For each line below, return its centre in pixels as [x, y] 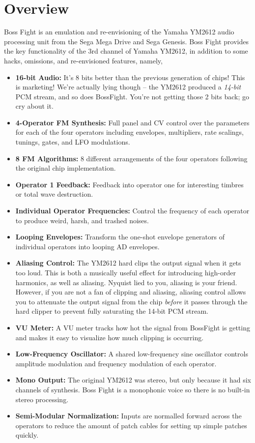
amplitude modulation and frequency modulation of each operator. [116, 363]
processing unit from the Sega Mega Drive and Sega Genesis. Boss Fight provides [126, 41]
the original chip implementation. [66, 168]
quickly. [27, 435]
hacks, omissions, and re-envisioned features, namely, [83, 60]
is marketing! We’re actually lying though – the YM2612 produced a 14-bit [128, 87]
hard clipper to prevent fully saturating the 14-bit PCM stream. [112, 311]
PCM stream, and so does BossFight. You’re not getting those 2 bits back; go [132, 96]
